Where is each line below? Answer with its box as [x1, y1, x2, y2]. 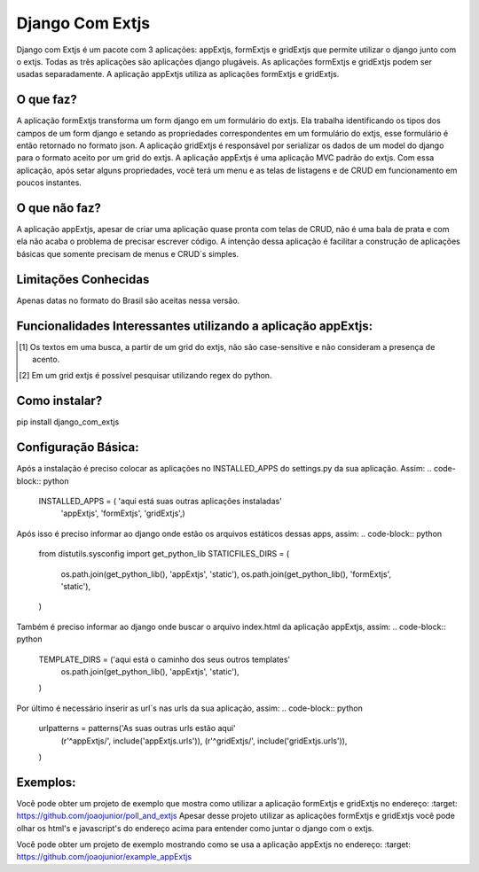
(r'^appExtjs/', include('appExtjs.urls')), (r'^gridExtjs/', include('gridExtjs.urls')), [60, 736, 348, 746]
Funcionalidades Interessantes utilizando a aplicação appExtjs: [16, 318, 373, 333]
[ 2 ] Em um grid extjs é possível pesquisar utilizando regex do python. [19, 370, 272, 381]
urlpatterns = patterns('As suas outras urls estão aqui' [38, 723, 237, 734]
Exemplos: [16, 775, 76, 790]
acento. [32, 354, 60, 365]
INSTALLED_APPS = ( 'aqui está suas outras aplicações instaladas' [38, 496, 283, 507]
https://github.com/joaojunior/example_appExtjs [16, 852, 192, 862]
